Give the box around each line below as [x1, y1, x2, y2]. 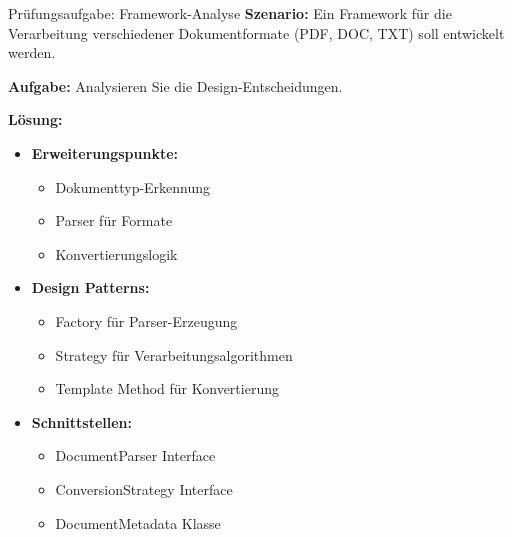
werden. [8, 42, 56, 63]
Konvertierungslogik [55, 243, 178, 264]
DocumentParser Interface [55, 445, 216, 466]
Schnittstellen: [31, 411, 133, 432]
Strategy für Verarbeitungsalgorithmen [55, 344, 293, 365]
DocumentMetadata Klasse [55, 512, 221, 533]
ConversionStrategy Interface [55, 478, 233, 499]
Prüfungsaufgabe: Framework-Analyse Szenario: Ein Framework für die [8, 3, 452, 23]
